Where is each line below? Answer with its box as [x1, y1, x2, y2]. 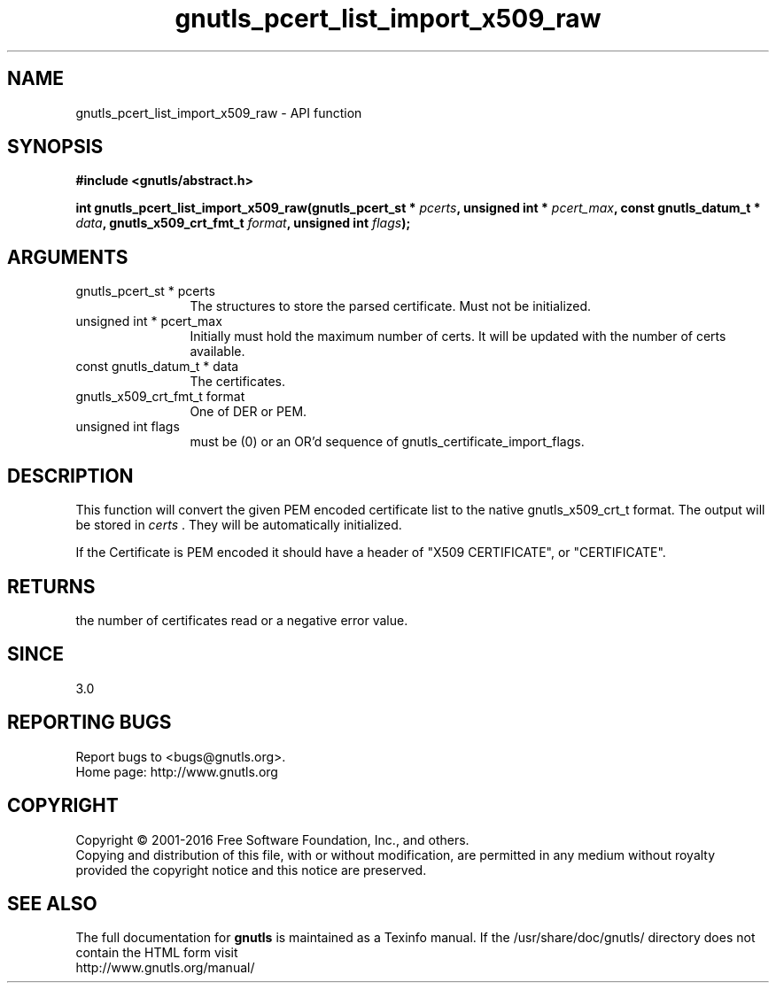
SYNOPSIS [7, 135, 104, 159]
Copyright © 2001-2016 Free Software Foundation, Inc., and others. [75, 831, 469, 847]
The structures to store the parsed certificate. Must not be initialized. [190, 298, 592, 314]
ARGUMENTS [7, 245, 128, 268]
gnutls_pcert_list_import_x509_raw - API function [75, 104, 362, 120]
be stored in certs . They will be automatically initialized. [75, 517, 402, 533]
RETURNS [7, 575, 96, 598]
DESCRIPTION [7, 464, 134, 487]
